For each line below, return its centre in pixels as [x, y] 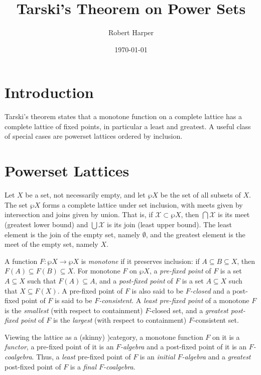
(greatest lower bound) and [46, 224]
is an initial [157, 357]
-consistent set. [216, 320]
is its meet [234, 214]
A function [21, 261]
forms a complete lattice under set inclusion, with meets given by [143, 204]
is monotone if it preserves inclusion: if [140, 261]
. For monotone [97, 271]
